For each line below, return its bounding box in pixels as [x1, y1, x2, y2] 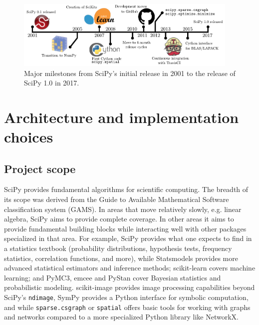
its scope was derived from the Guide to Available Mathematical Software [4, 194, 229, 204]
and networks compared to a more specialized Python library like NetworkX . [4, 311, 239, 322]
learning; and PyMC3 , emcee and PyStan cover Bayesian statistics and [4, 272, 221, 282]
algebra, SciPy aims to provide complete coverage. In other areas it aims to [4, 213, 234, 224]
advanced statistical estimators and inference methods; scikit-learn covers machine [4, 262, 256, 273]
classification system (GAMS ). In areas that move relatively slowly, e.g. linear [4, 203, 242, 214]
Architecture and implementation [4, 106, 239, 127]
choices [4, 126, 53, 147]
